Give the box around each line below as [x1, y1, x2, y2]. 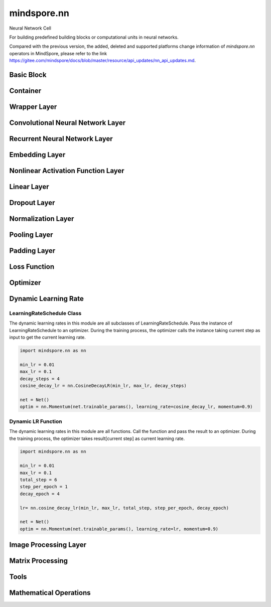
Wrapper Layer [9, 102, 57, 111]
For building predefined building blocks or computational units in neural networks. [9, 34, 179, 40]
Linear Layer [9, 183, 50, 191]
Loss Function [9, 262, 55, 271]
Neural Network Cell [9, 25, 51, 31]
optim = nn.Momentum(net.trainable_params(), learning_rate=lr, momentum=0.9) [20, 526, 218, 532]
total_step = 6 [20, 477, 57, 483]
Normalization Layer [9, 215, 74, 223]
